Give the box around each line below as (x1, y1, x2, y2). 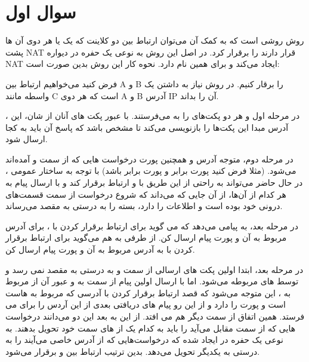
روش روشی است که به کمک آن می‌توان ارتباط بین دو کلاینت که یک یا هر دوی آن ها (5, 34, 304, 47)
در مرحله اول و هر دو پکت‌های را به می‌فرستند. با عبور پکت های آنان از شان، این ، (5, 109, 300, 122)
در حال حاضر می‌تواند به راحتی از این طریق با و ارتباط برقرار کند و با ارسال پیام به (5, 176, 303, 189)
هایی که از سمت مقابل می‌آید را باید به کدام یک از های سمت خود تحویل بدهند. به (5, 321, 296, 334)
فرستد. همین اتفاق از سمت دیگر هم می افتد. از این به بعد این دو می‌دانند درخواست (5, 310, 305, 322)
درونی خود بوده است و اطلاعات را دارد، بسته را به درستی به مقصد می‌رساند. (5, 200, 283, 212)
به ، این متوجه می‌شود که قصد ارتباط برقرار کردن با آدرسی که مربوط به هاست (5, 286, 291, 299)
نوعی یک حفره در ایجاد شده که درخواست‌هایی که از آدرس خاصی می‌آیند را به (5, 333, 283, 346)
